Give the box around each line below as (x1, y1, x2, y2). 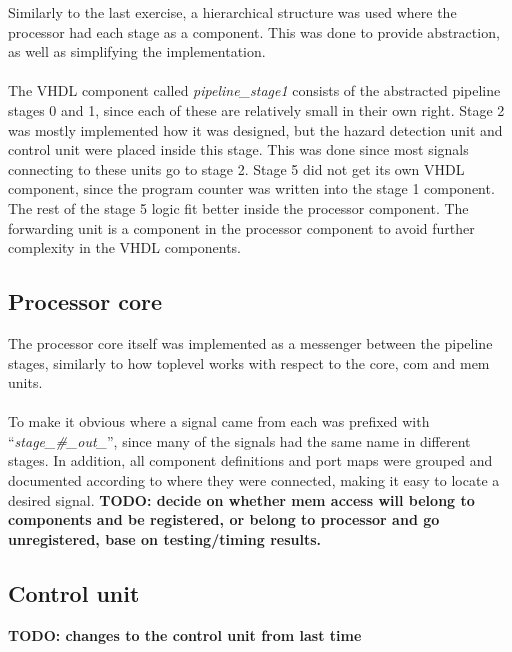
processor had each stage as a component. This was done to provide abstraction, (8, 21, 500, 42)
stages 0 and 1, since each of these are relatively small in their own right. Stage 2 (8, 99, 505, 120)
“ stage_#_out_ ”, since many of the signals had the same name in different (8, 430, 471, 451)
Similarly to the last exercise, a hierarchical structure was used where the (8, 2, 457, 22)
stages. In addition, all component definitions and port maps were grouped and (8, 450, 493, 471)
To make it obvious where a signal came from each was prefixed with (8, 411, 430, 432)
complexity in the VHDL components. (8, 237, 242, 258)
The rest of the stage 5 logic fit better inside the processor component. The (8, 197, 469, 218)
